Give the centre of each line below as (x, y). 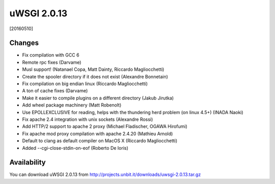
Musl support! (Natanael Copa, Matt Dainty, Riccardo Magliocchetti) (93, 69)
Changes (24, 43)
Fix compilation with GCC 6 (51, 55)
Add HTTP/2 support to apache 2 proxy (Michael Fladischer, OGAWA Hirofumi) (105, 126)
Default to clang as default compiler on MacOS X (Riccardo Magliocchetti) (100, 141)
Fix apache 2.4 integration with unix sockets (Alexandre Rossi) (88, 119)
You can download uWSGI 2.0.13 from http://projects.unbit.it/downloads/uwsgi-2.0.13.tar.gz (105, 175)
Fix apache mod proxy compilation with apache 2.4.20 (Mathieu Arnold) (98, 134)
